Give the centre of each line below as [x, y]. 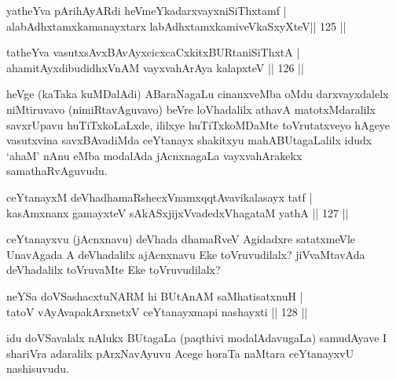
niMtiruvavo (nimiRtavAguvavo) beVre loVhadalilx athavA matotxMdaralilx [191, 109]
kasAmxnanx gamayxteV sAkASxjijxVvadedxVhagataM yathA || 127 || [178, 212]
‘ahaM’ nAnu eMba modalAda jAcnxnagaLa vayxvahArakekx [154, 155]
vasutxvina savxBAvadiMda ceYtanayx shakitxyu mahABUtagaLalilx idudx [189, 140]
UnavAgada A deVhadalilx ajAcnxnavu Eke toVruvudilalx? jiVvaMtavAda [186, 254]
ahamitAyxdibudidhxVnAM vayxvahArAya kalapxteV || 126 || [155, 67]
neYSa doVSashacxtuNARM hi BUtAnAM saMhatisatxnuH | [155, 295]
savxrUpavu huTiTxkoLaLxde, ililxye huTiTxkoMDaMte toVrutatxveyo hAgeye [198, 124]
